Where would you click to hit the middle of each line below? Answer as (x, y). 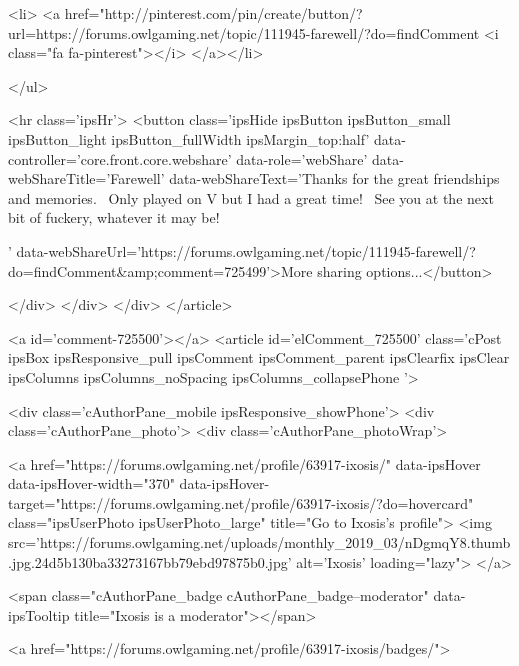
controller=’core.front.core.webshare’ (120, 158)
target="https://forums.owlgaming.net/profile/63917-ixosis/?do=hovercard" (241, 502)
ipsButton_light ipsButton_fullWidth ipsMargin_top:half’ (189, 138)
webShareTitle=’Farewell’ (86, 178)
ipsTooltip (39, 614)
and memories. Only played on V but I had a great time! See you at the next (251, 197)
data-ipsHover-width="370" (91, 483)
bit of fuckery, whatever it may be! (114, 217)
